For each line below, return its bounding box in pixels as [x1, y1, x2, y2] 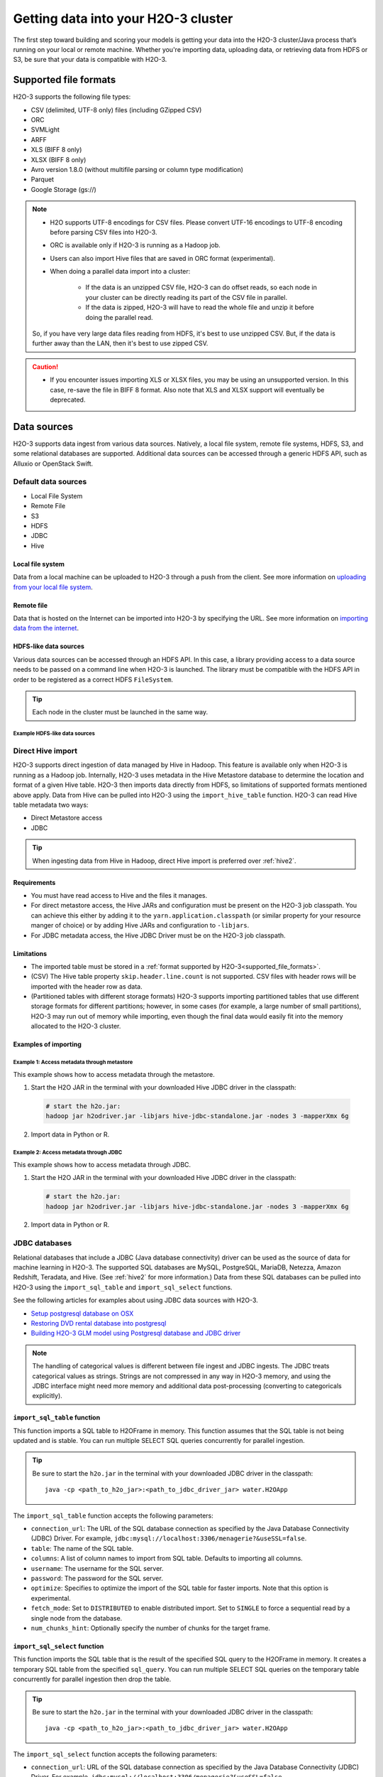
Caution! [32, 363, 59, 371]
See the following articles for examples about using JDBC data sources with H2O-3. [13, 1296, 258, 1304]
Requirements [13, 878, 56, 886]
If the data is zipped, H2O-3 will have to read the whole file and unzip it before [85, 303, 315, 312]
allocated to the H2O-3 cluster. [30, 1022, 121, 1031]
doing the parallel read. [85, 313, 153, 321]
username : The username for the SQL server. [30, 1564, 164, 1572]
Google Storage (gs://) [30, 185, 97, 193]
